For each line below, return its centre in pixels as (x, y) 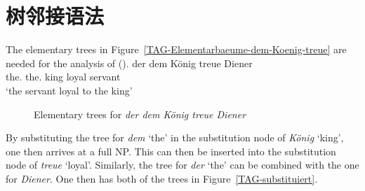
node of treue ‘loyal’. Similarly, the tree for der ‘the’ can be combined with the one (182, 165)
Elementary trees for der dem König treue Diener (140, 114)
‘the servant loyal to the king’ (69, 90)
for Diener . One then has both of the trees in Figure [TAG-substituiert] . (162, 178)
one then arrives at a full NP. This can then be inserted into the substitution (171, 151)
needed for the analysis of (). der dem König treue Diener (129, 63)
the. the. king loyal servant (63, 77)
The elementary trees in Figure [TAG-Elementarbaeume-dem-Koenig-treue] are (176, 49)
